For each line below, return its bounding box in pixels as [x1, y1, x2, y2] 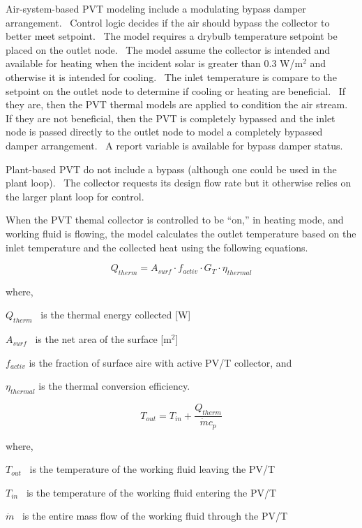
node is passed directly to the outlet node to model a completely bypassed [6, 124, 323, 139]
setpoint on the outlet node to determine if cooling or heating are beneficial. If [6, 83, 346, 98]
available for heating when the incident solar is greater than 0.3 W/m [6, 56, 303, 71]
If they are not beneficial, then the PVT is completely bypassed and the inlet [6, 110, 335, 125]
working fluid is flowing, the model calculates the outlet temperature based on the [6, 226, 356, 240]
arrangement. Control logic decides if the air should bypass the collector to [6, 15, 330, 29]
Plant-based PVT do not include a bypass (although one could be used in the [6, 161, 337, 176]
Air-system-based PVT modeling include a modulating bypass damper [6, 1, 306, 15]
